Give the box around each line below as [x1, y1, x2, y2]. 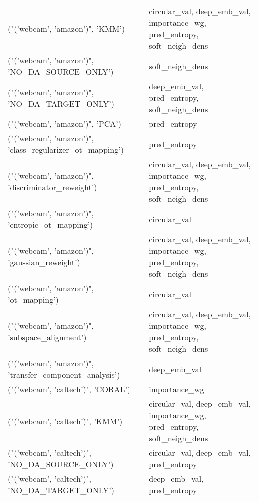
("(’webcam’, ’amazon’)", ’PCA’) [8, 118, 121, 129]
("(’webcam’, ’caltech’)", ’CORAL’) [8, 383, 130, 395]
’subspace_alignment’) [8, 331, 87, 343]
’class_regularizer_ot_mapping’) [8, 144, 124, 155]
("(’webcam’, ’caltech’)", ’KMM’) [8, 415, 123, 427]
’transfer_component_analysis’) [8, 369, 120, 380]
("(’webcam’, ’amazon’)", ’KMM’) [8, 22, 125, 34]
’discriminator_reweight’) [8, 181, 97, 193]
